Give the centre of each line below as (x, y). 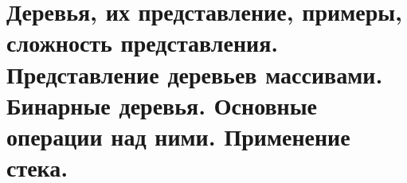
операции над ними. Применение (178, 136)
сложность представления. (143, 43)
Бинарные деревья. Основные (162, 105)
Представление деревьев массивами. (195, 74)
